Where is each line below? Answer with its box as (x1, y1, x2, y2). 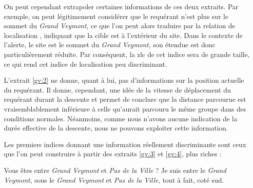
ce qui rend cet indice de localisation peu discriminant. (4, 58, 167, 69)
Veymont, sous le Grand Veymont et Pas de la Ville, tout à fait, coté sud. (4, 174, 224, 185)
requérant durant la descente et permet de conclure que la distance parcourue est (4, 94, 246, 104)
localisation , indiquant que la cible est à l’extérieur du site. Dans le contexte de (4, 30, 243, 40)
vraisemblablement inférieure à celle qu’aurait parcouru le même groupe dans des (4, 103, 246, 113)
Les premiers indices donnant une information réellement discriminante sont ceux (4, 139, 246, 149)
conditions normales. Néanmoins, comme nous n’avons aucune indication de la (4, 113, 237, 123)
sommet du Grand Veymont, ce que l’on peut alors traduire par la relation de (4, 20, 235, 31)
